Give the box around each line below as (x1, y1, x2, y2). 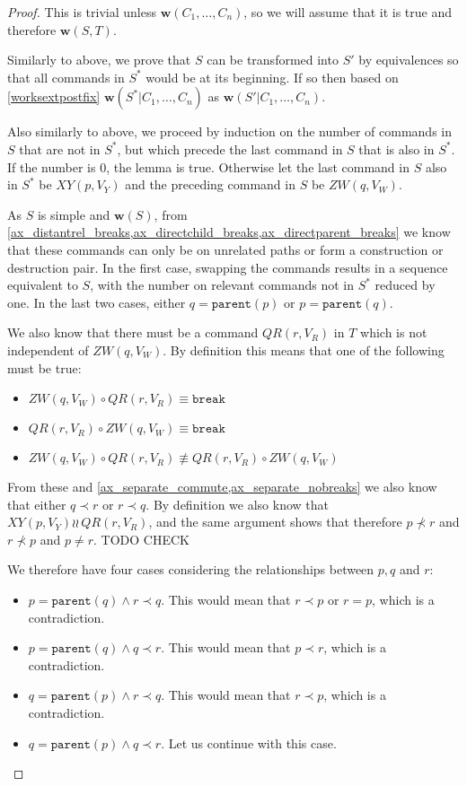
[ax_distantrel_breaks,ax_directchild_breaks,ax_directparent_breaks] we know (7, 223, 451, 241)
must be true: (7, 358, 82, 377)
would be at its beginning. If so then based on (145, 67, 399, 86)
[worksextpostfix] (7, 87, 101, 106)
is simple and (37, 205, 110, 223)
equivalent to (7, 275, 78, 294)
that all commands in (7, 67, 125, 86)
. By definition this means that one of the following (163, 340, 445, 359)
